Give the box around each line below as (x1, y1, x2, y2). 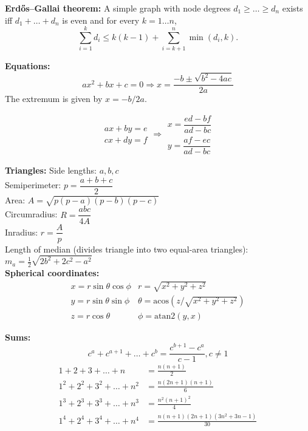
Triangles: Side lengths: (5, 164, 97, 177)
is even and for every (62, 13, 140, 26)
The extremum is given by (5, 92, 103, 105)
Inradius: (5, 225, 38, 238)
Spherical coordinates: (5, 266, 100, 279)
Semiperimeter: (5, 178, 61, 191)
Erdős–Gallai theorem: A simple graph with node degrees (5, 2, 231, 14)
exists (282, 2, 303, 14)
